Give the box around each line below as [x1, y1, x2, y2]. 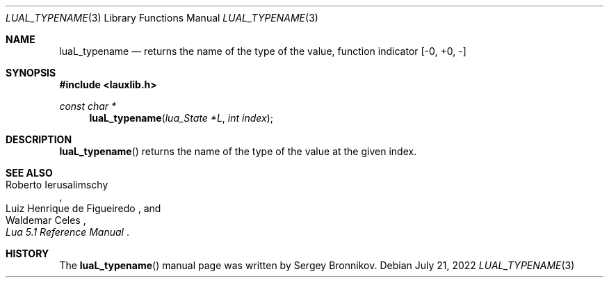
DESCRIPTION [6, 134, 72, 145]
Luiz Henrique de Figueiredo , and [6, 202, 161, 214]
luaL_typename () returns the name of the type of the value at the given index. [59, 145, 417, 157]
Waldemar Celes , [6, 214, 86, 226]
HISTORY [6, 248, 49, 259]
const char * [59, 100, 117, 112]
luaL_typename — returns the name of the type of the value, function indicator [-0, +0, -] [59, 45, 466, 57]
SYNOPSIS [6, 67, 56, 79]
